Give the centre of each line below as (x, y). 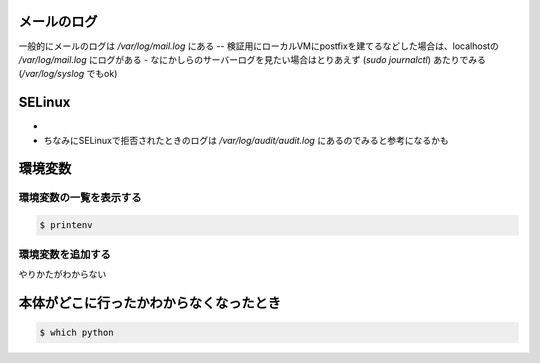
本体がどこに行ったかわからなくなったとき (150, 302)
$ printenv (66, 225)
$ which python (76, 332)
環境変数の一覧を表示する (80, 198)
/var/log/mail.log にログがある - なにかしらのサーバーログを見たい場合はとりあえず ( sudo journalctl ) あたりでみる (252, 59)
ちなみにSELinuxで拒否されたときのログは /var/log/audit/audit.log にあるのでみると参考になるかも (246, 140)
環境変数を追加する (65, 254)
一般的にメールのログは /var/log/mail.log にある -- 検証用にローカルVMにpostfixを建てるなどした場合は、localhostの (259, 46)
